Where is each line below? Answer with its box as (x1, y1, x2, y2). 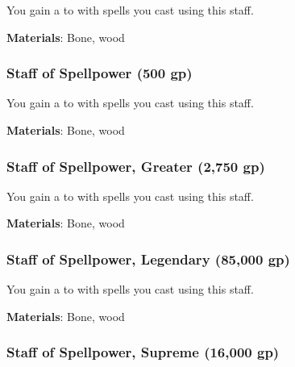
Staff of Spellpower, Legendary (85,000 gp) (6, 248, 290, 269)
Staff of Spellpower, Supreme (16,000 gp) (6, 342, 280, 362)
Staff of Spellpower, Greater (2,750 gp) (6, 156, 265, 176)
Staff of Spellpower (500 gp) (6, 63, 193, 83)
